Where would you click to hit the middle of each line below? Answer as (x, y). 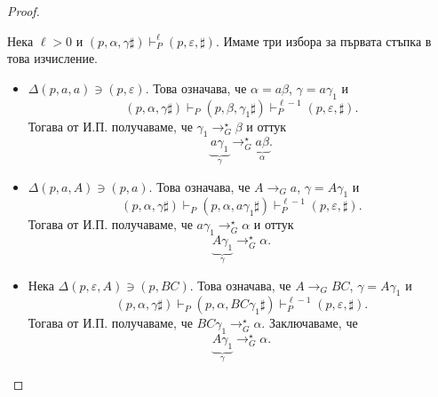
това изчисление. (53, 58)
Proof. (24, 11)
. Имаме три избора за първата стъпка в (323, 40)
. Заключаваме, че (310, 323)
